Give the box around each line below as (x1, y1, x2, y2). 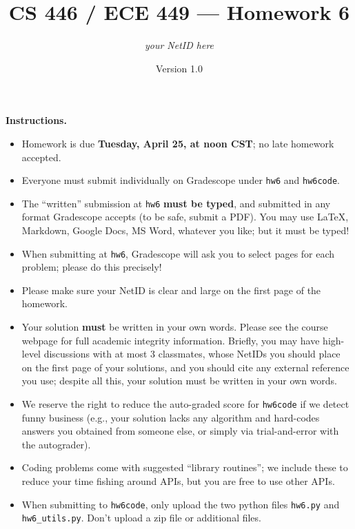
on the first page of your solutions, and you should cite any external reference (21, 360, 349, 374)
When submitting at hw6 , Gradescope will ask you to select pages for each (21, 246, 335, 260)
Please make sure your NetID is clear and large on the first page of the (21, 282, 321, 297)
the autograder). (21, 437, 91, 451)
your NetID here (144, 38, 214, 52)
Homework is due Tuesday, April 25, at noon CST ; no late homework (21, 136, 334, 150)
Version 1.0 (156, 61, 203, 75)
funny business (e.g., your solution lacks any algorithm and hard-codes (21, 410, 320, 424)
